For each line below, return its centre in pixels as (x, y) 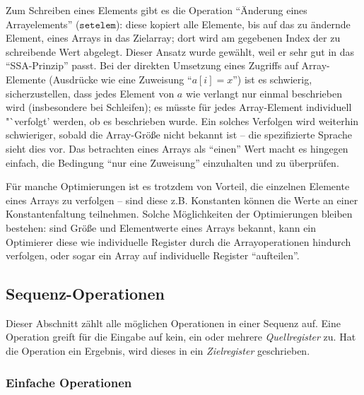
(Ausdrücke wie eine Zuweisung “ (121, 79)
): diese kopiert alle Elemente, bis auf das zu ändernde (233, 24)
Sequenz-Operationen (85, 294)
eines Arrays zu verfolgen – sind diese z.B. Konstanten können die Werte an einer (182, 200)
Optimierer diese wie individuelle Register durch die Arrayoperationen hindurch (178, 241)
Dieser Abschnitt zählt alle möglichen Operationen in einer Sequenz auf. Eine (173, 323)
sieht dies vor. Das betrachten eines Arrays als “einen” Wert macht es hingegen (177, 148)
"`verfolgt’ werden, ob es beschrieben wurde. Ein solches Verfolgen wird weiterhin (182, 120)
